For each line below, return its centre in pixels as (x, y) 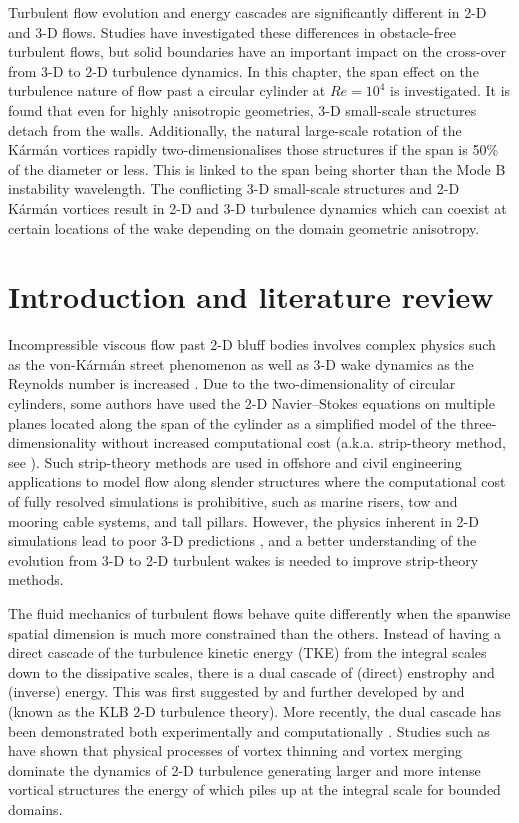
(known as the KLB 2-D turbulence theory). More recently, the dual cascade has (254, 710)
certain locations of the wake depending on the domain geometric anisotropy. (244, 227)
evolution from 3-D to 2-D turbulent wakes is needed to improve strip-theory (243, 559)
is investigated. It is (450, 90)
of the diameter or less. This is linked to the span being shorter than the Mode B (257, 168)
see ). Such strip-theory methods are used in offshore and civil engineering (235, 461)
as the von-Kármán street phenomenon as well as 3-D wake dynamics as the (241, 363)
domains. (35, 808)
